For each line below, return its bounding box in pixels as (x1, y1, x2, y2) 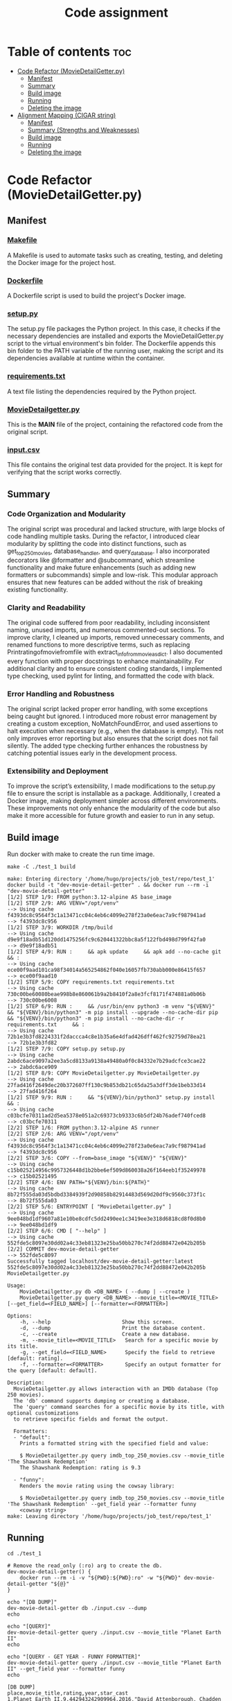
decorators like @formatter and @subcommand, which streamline (7, 556, 195, 564)
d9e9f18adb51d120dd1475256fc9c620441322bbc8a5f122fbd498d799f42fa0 (7, 937, 206, 943)
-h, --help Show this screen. (19, 1319, 175, 1326)
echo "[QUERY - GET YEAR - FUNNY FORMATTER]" (7, 1653, 141, 1661)
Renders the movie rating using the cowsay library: (19, 1482, 175, 1489)
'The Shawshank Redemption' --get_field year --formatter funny (7, 1501, 197, 1508)
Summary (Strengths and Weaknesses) (27, 126, 140, 134)
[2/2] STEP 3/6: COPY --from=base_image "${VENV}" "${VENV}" (7, 1155, 188, 1162)
